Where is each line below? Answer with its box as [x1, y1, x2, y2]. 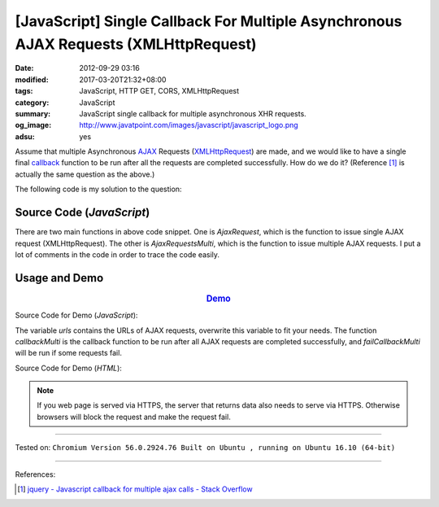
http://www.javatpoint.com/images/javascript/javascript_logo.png [79, 120, 298, 130]
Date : [15, 63, 34, 73]
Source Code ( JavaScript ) [15, 206, 150, 220]
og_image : [15, 120, 52, 130]
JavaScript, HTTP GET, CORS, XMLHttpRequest [79, 86, 240, 96]
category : [15, 98, 50, 107]
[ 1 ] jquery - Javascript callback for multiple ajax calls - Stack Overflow [17, 484, 253, 494]
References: [15, 469, 56, 479]
